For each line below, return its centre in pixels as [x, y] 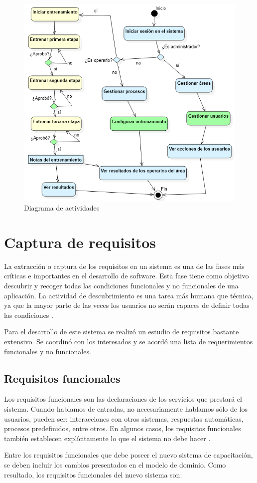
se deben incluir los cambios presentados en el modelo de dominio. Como [115, 464]
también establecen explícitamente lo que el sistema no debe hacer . [107, 438]
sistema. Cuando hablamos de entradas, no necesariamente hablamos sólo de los [126, 408]
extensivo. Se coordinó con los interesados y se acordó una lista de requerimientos [128, 341]
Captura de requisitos [80, 242]
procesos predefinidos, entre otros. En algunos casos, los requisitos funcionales [123, 428]
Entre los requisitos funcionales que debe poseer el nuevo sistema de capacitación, [128, 455]
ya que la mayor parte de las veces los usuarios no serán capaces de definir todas [127, 305]
